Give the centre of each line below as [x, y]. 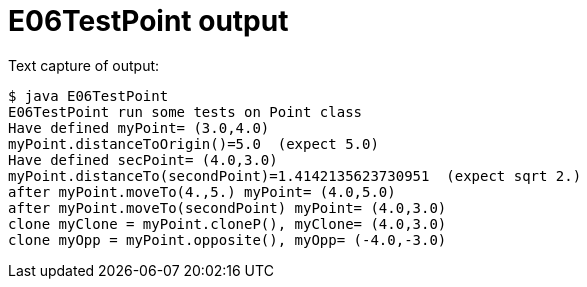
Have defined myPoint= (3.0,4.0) [139, 127]
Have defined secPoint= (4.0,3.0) [143, 159]
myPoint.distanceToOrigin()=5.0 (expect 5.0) [193, 143]
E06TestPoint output [148, 21]
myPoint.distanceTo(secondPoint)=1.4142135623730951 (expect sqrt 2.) [295, 175]
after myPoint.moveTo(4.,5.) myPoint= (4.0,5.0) [202, 191]
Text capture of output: [84, 65]
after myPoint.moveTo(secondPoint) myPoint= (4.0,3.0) [227, 207]
